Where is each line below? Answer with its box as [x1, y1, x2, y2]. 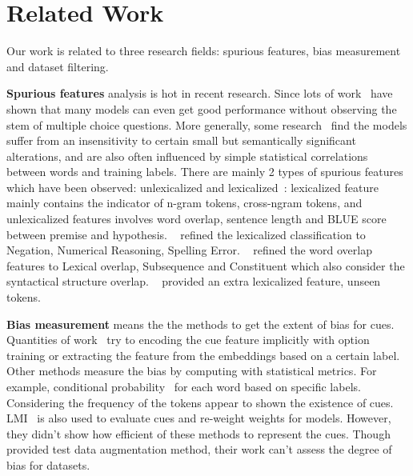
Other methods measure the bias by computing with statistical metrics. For [6, 362, 377, 379]
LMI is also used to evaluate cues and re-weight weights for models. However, [6, 410, 391, 426]
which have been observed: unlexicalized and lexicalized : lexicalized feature [6, 178, 379, 195]
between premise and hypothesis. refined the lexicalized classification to [6, 226, 366, 242]
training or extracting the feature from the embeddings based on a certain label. [6, 346, 400, 363]
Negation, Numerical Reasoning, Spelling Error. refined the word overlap [6, 242, 372, 258]
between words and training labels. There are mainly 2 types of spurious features [6, 163, 403, 180]
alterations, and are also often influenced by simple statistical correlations [6, 147, 368, 164]
